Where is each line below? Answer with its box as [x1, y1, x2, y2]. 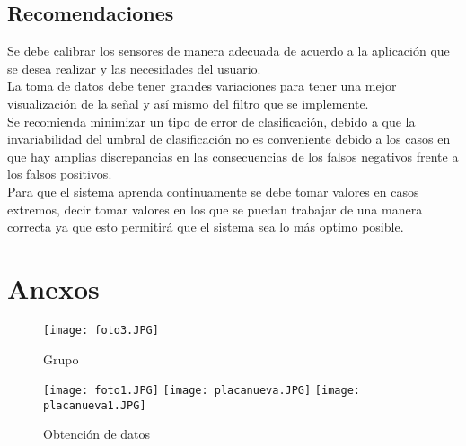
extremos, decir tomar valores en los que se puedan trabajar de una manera [7, 199, 423, 218]
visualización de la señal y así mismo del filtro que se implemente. [7, 93, 369, 112]
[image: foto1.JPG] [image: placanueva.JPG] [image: [43, 384, 360, 398]
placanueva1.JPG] [43, 398, 146, 412]
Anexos [7, 269, 100, 306]
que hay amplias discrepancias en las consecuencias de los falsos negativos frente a [7, 146, 459, 165]
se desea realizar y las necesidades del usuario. [7, 58, 261, 77]
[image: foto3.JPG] [43, 323, 159, 337]
